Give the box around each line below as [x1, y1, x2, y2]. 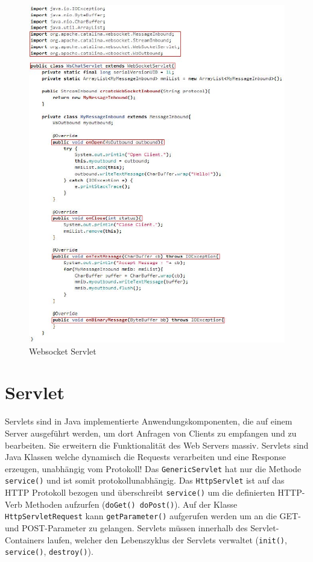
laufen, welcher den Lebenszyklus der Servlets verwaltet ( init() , [47, 533, 287, 546]
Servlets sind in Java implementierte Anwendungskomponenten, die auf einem [5, 415, 292, 428]
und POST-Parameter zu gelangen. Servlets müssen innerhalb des [5, 522, 248, 534]
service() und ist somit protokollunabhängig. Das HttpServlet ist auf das [5, 474, 285, 487]
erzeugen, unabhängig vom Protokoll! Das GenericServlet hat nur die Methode [5, 462, 302, 475]
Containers [5, 533, 45, 546]
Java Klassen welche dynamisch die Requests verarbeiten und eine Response [5, 450, 286, 463]
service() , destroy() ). [5, 545, 93, 558]
